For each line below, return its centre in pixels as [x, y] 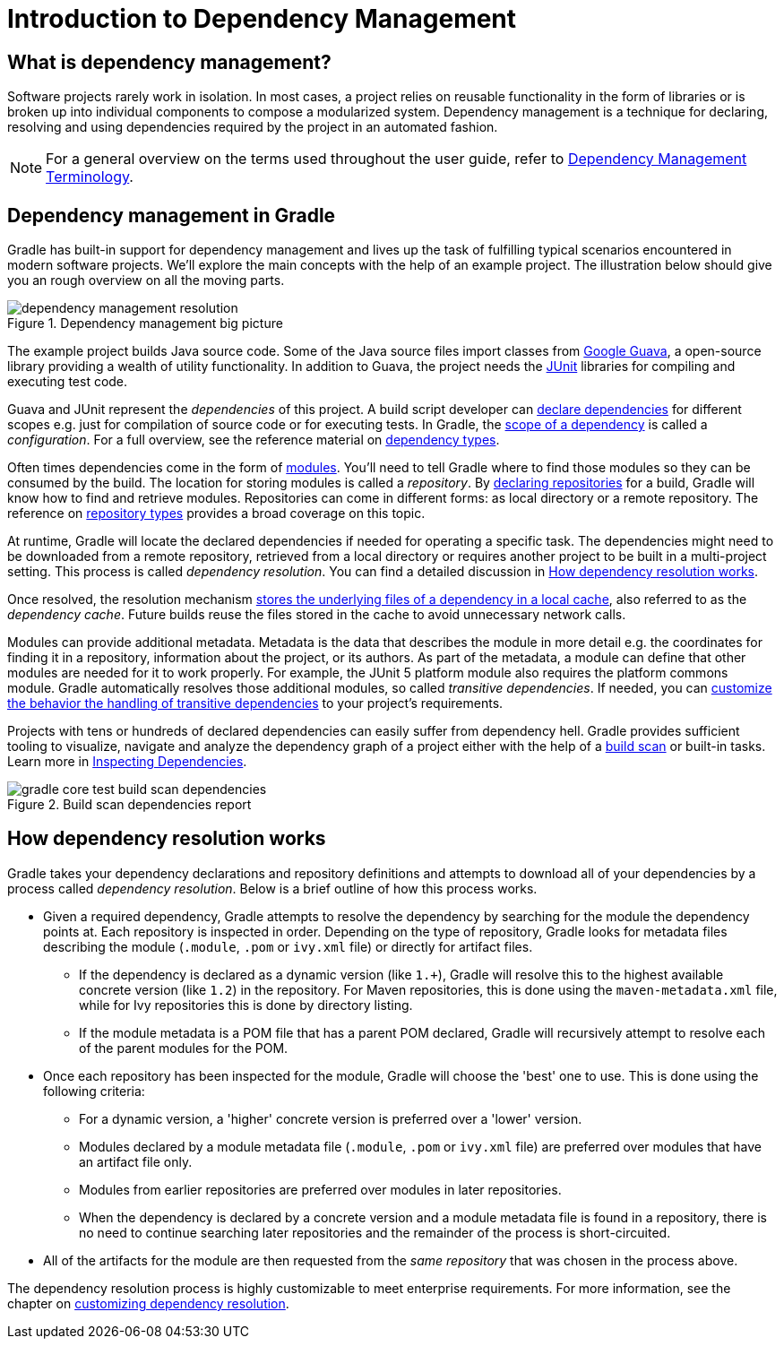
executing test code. [68, 382]
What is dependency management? [169, 62]
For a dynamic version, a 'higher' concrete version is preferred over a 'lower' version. [331, 1118]
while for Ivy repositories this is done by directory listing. [246, 1005]
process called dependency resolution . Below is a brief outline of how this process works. [272, 888]
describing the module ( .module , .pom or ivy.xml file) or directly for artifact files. [288, 946]
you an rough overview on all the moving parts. [146, 280]
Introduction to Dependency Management [262, 19]
